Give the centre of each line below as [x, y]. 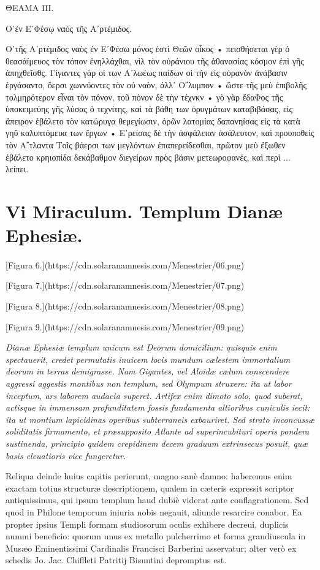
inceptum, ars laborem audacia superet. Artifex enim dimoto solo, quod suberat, [154, 395]
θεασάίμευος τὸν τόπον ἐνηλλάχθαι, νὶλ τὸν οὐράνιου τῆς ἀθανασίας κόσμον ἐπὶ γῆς [155, 60]
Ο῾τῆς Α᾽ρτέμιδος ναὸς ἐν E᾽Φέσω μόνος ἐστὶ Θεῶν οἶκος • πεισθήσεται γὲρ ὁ [148, 49]
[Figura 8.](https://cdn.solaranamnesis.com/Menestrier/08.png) [125, 306]
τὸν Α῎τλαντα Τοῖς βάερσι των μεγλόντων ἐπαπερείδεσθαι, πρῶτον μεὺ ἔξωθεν [146, 144]
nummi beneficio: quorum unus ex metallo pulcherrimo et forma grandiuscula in [156, 536]
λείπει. [17, 169]
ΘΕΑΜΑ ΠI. [30, 7]
